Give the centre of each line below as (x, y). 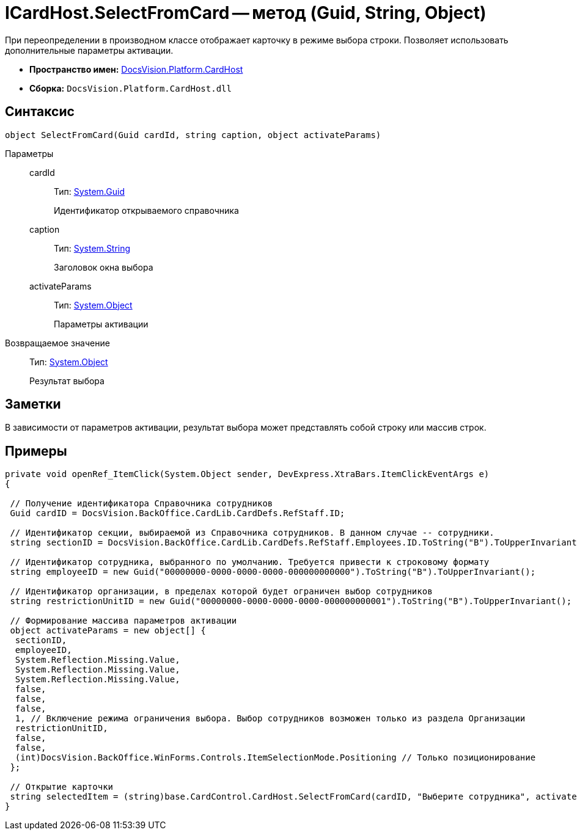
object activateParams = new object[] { (108, 631)
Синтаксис (40, 112)
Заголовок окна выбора (104, 267)
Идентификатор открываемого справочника (146, 210)
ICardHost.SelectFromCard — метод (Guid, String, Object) (246, 13)
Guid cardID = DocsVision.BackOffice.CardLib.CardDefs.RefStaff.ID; (178, 513)
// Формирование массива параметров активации (123, 621)
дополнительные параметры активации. (89, 50)
